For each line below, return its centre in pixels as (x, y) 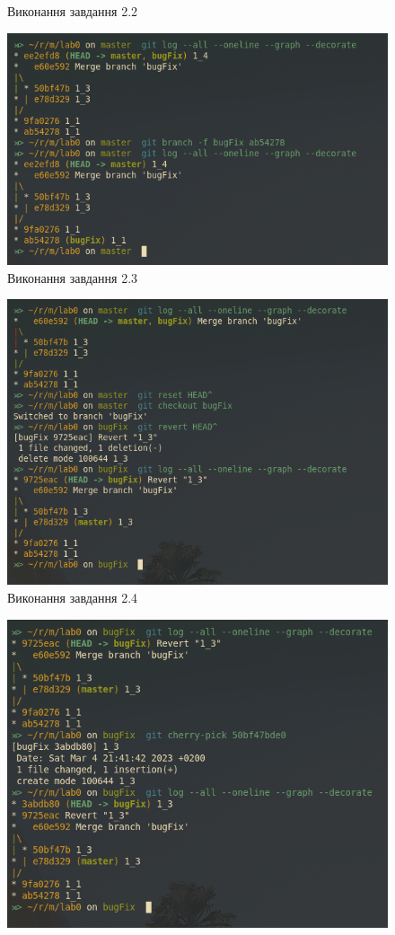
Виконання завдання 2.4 (73, 598)
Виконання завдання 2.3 (73, 277)
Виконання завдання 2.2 (73, 11)
